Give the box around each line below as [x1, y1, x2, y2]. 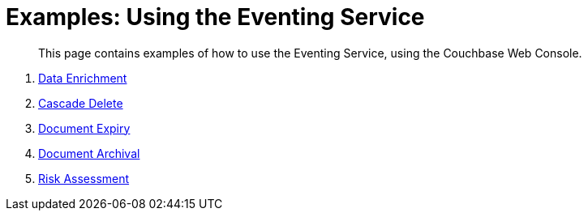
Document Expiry [38, 121, 131, 135]
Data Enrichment [38, 70, 127, 85]
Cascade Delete [38, 96, 123, 110]
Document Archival [38, 146, 140, 160]
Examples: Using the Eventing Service [6, 3, 425, 31]
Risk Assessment [38, 171, 130, 185]
